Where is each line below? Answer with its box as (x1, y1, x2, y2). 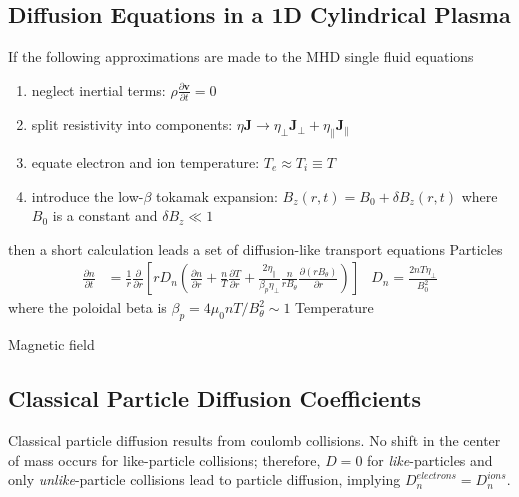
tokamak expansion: (156, 185, 278, 206)
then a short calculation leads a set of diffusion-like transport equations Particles (8, 238, 503, 259)
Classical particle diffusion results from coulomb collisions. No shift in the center (8, 429, 501, 450)
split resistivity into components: (31, 114, 233, 135)
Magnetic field (8, 334, 95, 355)
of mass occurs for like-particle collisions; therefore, (8, 449, 321, 470)
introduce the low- (31, 185, 144, 206)
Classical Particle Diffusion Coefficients (8, 383, 422, 414)
